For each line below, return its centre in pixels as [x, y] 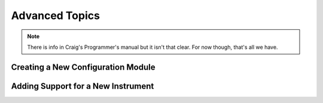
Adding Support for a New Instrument [83, 86]
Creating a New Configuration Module [83, 67]
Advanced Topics [55, 15]
